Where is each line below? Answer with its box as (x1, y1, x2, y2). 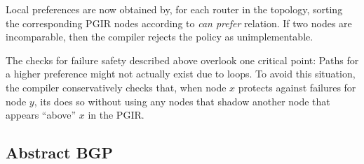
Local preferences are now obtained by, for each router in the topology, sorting (6, 2, 343, 16)
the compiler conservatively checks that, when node (6, 80, 227, 94)
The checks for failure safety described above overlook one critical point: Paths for (6, 52, 359, 67)
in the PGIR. (88, 107, 144, 122)
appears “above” (6, 107, 76, 122)
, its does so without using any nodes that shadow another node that (34, 94, 330, 108)
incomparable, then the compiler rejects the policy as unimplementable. (6, 29, 314, 44)
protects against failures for (238, 80, 356, 94)
